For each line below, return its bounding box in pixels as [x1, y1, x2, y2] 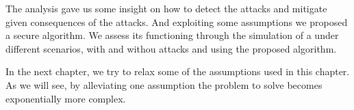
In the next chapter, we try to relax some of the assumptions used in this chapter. [5, 64, 350, 79]
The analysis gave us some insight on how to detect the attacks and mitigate [5, 1, 327, 15]
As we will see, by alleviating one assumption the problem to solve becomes [5, 77, 323, 92]
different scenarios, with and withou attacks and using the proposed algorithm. [5, 41, 337, 55]
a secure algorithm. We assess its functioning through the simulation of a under [5, 28, 339, 42]
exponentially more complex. [5, 91, 126, 105]
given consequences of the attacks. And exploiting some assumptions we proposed [5, 14, 348, 29]
